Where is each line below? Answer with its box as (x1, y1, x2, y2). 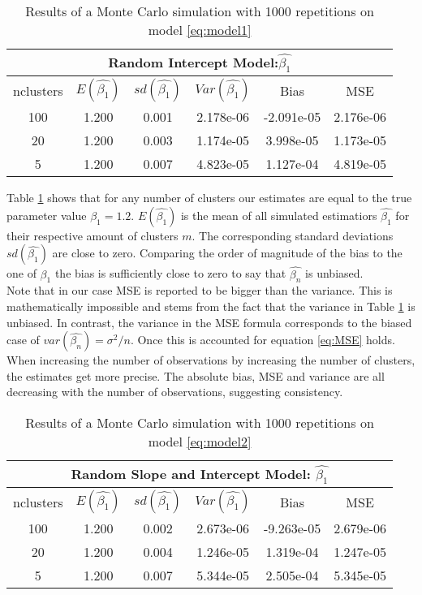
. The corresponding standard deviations (192, 226, 394, 244)
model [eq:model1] (148, 20, 252, 39)
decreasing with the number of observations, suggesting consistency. (6, 383, 343, 400)
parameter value (6, 206, 87, 223)
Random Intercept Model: (108, 53, 279, 71)
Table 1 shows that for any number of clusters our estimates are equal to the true (6, 189, 412, 206)
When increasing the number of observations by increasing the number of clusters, (6, 351, 416, 369)
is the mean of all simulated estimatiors (180, 206, 377, 223)
